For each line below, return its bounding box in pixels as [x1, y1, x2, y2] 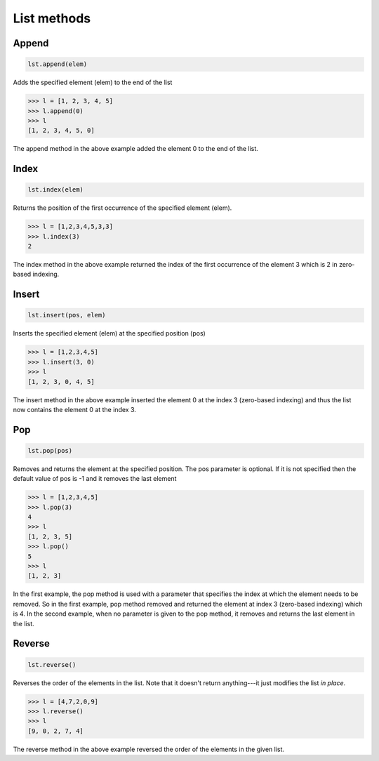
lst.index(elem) [27, 186, 84, 194]
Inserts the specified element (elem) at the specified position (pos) [13, 329, 206, 338]
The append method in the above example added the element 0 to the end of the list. [13, 145, 259, 153]
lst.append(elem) [27, 60, 88, 68]
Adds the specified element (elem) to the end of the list [13, 78, 173, 87]
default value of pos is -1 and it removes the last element [13, 475, 177, 483]
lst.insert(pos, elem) [27, 311, 106, 319]
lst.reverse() [27, 661, 77, 668]
